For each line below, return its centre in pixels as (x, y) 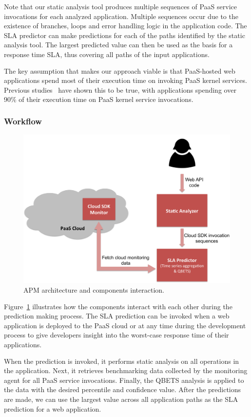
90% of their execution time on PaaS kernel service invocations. (99, 99)
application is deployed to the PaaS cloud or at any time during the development (125, 325)
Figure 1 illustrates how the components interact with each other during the (118, 306)
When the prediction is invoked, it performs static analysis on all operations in (122, 361)
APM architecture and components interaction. (94, 290)
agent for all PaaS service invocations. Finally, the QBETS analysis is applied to (124, 380)
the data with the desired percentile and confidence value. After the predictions (123, 389)
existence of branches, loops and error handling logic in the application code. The (125, 26)
